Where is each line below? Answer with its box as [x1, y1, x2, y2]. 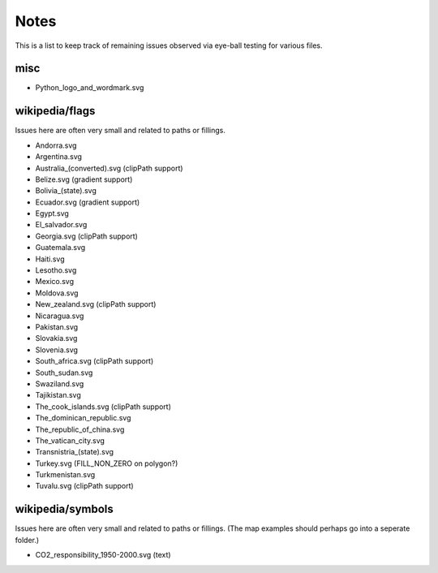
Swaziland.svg [35, 378, 84, 389]
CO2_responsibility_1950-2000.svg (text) [35, 550, 171, 560]
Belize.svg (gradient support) [35, 174, 133, 184]
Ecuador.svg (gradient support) [35, 197, 140, 207]
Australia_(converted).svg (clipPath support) [35, 163, 183, 173]
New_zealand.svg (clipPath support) [35, 299, 157, 309]
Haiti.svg [35, 254, 65, 264]
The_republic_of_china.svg [35, 424, 125, 434]
